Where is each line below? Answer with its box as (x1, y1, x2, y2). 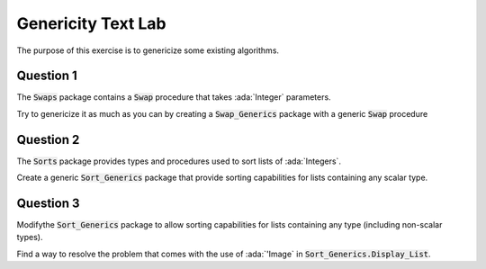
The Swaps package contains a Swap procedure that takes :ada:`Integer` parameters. (16, 92, 332, 103)
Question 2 (16, 131, 80, 148)
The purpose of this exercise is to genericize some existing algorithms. (16, 45, 279, 56)
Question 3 (16, 195, 80, 211)
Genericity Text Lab (16, 13, 166, 33)
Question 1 (16, 68, 78, 84)
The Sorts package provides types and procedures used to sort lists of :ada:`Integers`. (16, 156, 342, 166)
